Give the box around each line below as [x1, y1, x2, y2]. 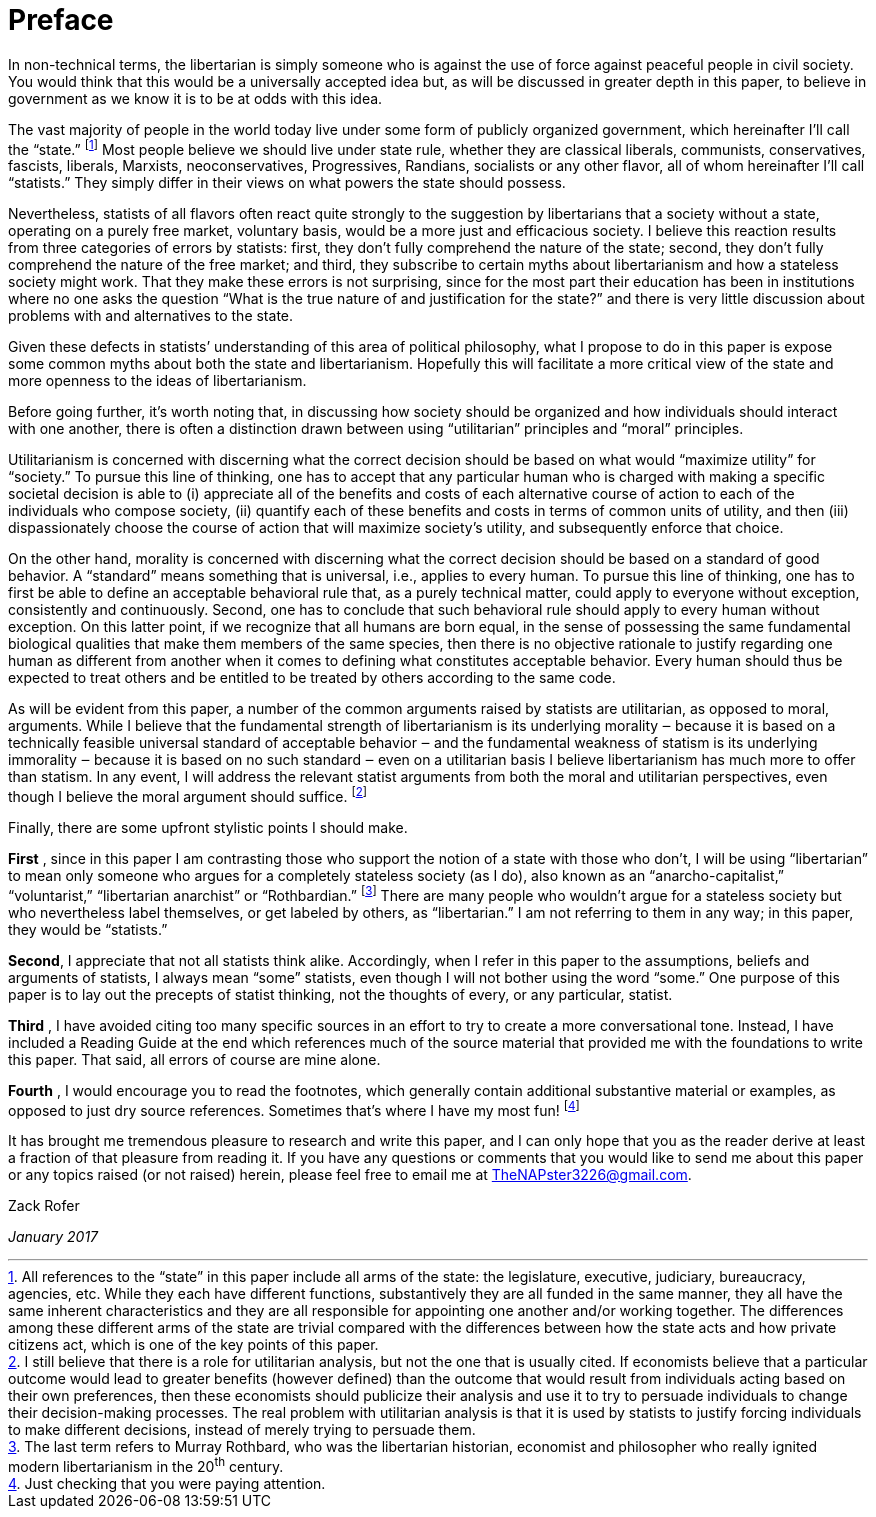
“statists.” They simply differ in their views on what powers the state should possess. [8, 174, 566, 192]
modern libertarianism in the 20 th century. [8, 1455, 284, 1476]
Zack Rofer [8, 1197, 80, 1215]
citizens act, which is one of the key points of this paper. [8, 1336, 379, 1354]
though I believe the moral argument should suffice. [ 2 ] [8, 785, 368, 806]
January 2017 [8, 1228, 99, 1246]
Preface [8, 3, 114, 37]
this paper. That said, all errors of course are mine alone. [8, 1050, 381, 1068]
